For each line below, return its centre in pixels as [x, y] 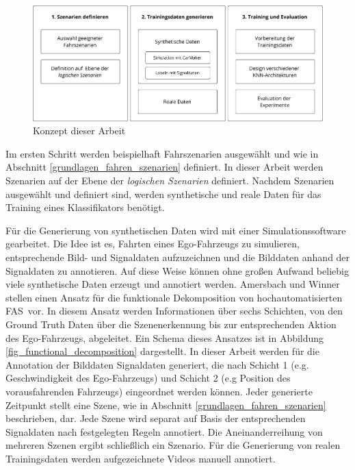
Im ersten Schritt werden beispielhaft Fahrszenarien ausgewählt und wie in [162, 153]
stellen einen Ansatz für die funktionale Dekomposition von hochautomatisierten [174, 297]
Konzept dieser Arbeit [79, 131]
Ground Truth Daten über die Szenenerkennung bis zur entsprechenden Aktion [171, 324]
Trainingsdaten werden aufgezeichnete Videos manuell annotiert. [141, 458]
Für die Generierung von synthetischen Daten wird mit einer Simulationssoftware [176, 230]
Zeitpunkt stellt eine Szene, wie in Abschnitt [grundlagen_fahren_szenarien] [166, 405]
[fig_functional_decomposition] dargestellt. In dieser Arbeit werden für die [162, 351]
